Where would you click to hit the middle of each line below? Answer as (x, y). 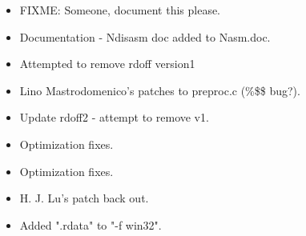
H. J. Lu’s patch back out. (84, 198)
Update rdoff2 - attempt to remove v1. (114, 117)
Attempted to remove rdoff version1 (107, 64)
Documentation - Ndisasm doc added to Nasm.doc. (145, 36)
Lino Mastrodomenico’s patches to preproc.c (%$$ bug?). (160, 90)
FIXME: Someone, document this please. (120, 10)
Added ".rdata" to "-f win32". (91, 224)
